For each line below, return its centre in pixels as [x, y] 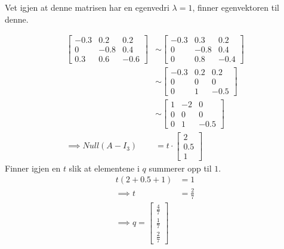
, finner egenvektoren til [236, 7]
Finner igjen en [33, 168]
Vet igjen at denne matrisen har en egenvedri [87, 7]
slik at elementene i [104, 168]
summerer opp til [180, 168]
